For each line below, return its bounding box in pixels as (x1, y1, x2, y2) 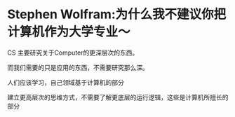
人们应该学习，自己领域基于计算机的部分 (7, 78, 124, 86)
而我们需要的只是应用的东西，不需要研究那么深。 (7, 63, 149, 71)
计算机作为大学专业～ (7, 24, 131, 40)
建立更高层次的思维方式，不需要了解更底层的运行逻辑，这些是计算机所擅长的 (7, 92, 229, 102)
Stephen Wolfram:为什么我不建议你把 (7, 6, 227, 22)
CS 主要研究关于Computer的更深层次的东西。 (7, 48, 139, 57)
